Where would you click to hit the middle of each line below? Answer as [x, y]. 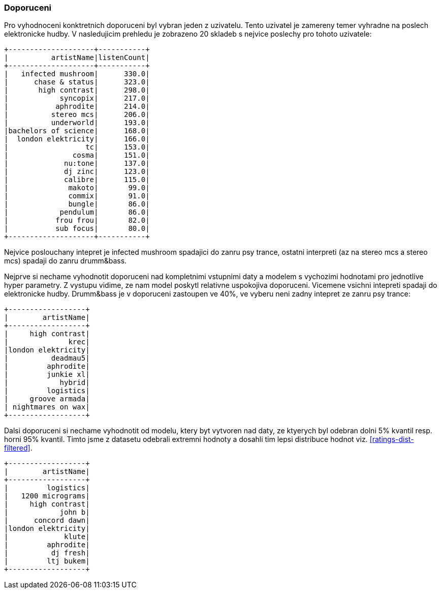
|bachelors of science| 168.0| [77, 131]
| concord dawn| [47, 521]
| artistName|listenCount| [77, 58]
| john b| [47, 512]
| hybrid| [47, 383]
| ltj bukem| [47, 561]
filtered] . [18, 448]
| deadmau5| [47, 358]
